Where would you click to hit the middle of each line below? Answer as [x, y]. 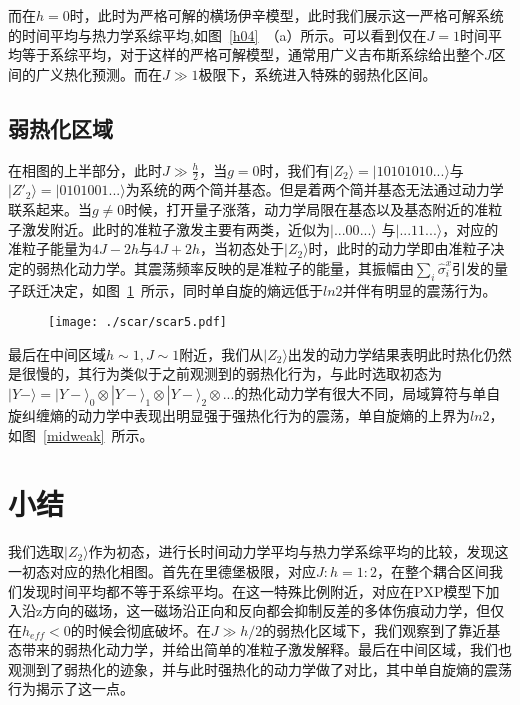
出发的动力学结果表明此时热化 [385, 353]
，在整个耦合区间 [432, 570]
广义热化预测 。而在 [98, 73]
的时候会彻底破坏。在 [140, 629]
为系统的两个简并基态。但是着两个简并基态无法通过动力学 [314, 189]
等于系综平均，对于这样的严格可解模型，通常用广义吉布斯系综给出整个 [252, 54]
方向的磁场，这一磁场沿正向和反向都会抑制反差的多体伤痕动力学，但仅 [273, 610]
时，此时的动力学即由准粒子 [399, 248]
